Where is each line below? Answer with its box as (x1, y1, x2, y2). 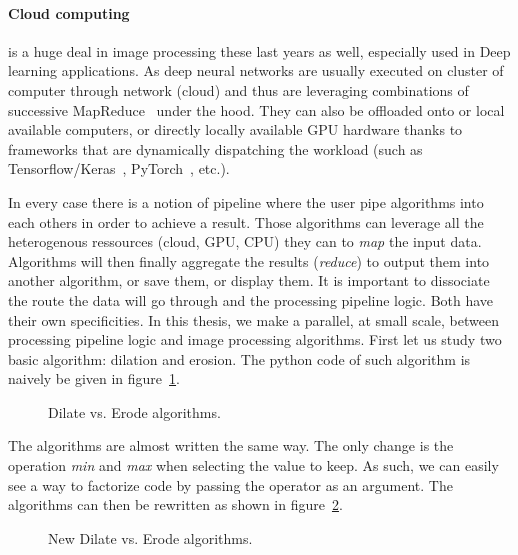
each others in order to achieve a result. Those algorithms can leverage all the (8, 211, 484, 232)
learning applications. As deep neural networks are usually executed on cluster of (8, 60, 504, 81)
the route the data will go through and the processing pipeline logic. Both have (8, 289, 494, 310)
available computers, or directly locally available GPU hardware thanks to (8, 119, 463, 140)
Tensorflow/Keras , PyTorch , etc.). (8, 158, 230, 179)
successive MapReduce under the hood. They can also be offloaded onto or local (8, 99, 505, 120)
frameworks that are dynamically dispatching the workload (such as (8, 138, 423, 159)
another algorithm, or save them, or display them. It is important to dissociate (8, 270, 490, 291)
